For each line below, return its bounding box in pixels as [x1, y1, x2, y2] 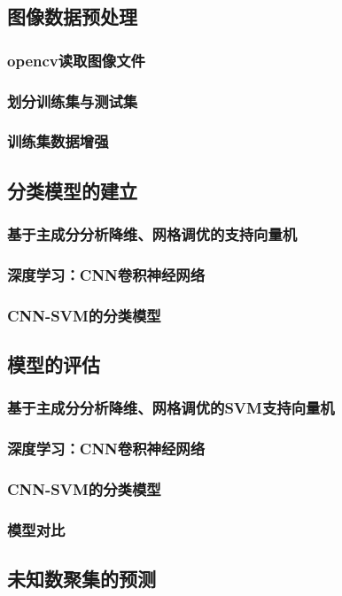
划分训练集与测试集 [7, 89, 138, 112]
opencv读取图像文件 [7, 49, 145, 71]
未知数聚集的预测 [7, 565, 156, 592]
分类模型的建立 [7, 176, 137, 204]
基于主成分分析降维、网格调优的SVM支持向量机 [7, 397, 335, 419]
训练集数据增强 [7, 130, 109, 152]
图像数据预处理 [7, 3, 137, 30]
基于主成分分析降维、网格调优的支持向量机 [7, 223, 298, 245]
